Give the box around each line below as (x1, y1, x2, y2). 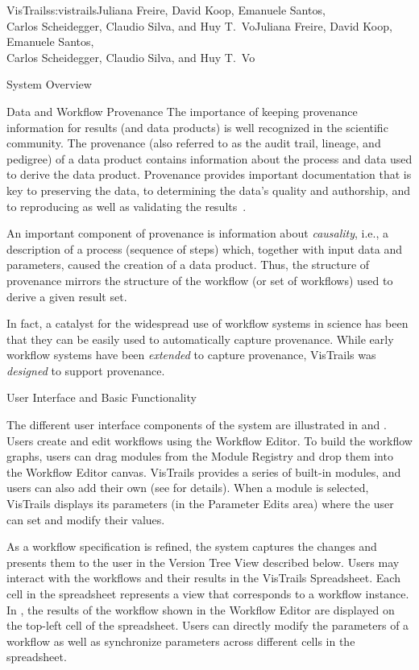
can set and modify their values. (6, 511, 165, 527)
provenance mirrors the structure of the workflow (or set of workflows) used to (6, 271, 393, 288)
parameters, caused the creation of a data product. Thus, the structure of (6, 256, 370, 273)
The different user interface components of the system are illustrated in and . (6, 416, 387, 433)
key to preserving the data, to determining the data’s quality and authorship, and (6, 181, 410, 198)
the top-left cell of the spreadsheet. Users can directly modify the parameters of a (6, 617, 409, 634)
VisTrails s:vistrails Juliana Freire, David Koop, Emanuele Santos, (6, 2, 326, 18)
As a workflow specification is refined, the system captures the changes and (6, 538, 377, 555)
